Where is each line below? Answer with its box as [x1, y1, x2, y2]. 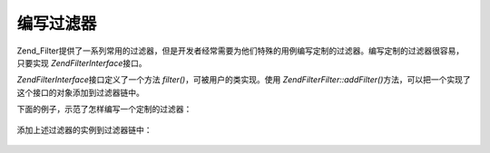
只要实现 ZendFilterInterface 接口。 [16, 57, 147, 68]
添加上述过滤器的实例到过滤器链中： [16, 124, 152, 135]
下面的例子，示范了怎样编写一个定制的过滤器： [16, 104, 192, 115]
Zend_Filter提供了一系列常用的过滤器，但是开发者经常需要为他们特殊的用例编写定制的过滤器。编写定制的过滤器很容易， [16, 45, 465, 56]
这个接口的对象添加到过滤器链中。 [16, 87, 144, 98]
